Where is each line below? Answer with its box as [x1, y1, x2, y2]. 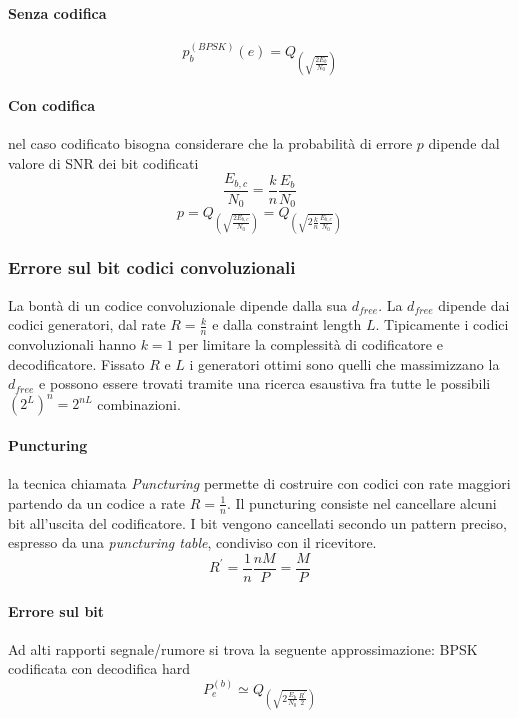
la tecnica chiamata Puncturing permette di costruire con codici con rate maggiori [8, 473, 511, 494]
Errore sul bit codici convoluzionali [8, 255, 296, 280]
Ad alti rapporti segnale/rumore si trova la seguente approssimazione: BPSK [8, 638, 478, 659]
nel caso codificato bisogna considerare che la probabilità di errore [8, 133, 413, 154]
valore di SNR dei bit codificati [8, 152, 199, 173]
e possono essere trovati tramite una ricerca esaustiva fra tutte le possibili [39, 373, 491, 394]
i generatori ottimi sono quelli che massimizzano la [189, 353, 500, 374]
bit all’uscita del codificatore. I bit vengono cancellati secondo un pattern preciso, [8, 512, 507, 533]
